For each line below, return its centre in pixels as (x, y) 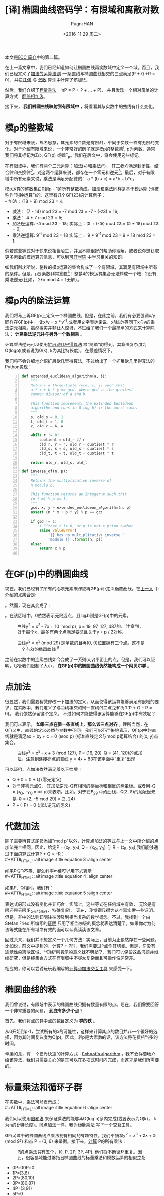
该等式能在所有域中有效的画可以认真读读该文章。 (54, 930)
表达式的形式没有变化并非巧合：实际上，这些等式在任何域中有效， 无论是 (78, 904)
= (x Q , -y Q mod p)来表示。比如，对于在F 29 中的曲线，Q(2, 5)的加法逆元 (84, 792)
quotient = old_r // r (62, 440)
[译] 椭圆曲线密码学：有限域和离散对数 (82, 10)
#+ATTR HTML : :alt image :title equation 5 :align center (59, 893)
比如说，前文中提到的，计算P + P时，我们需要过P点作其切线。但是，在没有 (80, 946)
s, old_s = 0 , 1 (47, 417)
